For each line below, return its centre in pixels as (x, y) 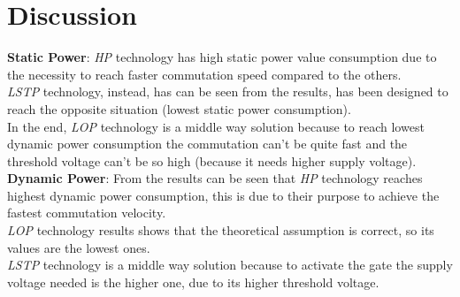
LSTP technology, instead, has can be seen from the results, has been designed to (228, 91)
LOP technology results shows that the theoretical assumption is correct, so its (221, 230)
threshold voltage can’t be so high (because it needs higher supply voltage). (212, 160)
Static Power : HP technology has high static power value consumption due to (222, 57)
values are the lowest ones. (79, 247)
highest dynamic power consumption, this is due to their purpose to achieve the (223, 195)
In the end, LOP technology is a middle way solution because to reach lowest (216, 126)
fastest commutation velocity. (87, 213)
